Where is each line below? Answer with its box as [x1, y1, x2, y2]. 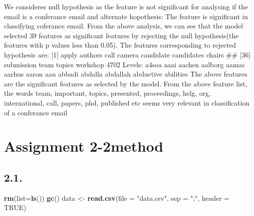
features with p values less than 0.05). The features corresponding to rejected [4, 40, 236, 50]
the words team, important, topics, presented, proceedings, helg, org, [4, 88, 211, 98]
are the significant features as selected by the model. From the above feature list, [4, 78, 248, 88]
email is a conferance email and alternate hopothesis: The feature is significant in [4, 11, 248, 21]
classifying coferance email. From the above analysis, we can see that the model [4, 21, 243, 31]
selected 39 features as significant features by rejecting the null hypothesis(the [4, 30, 239, 40]
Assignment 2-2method [4, 136, 164, 156]
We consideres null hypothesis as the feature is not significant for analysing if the [4, 1, 248, 11]
